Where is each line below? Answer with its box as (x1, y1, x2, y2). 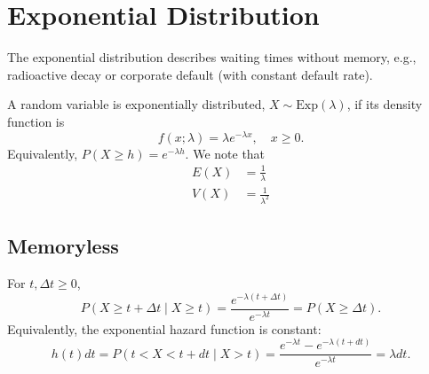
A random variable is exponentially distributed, (7, 95, 266, 113)
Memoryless (7, 232, 119, 260)
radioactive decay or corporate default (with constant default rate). (7, 65, 373, 83)
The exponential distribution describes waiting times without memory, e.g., (7, 48, 417, 66)
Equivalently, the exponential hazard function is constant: (7, 319, 322, 338)
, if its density (346, 95, 423, 113)
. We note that (185, 144, 266, 162)
